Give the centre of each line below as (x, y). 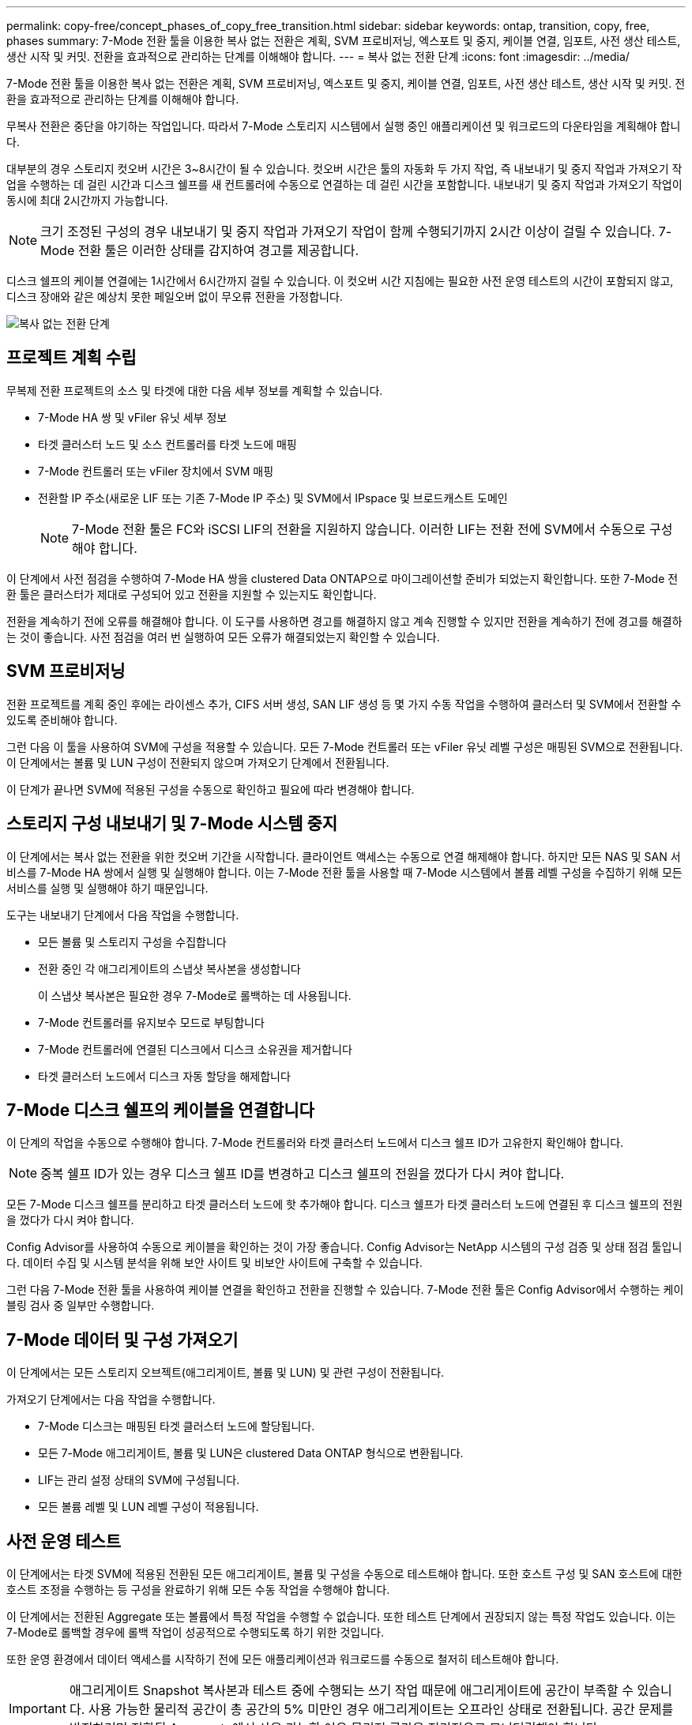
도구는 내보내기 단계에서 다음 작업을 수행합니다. (123, 915)
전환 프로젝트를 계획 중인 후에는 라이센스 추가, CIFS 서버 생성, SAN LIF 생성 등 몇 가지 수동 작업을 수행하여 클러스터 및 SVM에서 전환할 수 (344, 704)
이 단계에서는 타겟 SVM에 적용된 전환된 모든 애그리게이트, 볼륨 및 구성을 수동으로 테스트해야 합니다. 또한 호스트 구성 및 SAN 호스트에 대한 (344, 1574)
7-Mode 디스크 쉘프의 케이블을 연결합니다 (160, 1110)
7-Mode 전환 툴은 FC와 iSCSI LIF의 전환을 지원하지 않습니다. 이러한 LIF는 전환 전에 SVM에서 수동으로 (359, 529)
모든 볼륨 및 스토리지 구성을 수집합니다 (132, 941)
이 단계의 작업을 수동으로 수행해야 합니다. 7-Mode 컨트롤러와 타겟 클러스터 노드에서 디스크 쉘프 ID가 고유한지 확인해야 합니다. (315, 1143)
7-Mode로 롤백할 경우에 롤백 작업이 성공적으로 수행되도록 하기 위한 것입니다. (196, 1633)
